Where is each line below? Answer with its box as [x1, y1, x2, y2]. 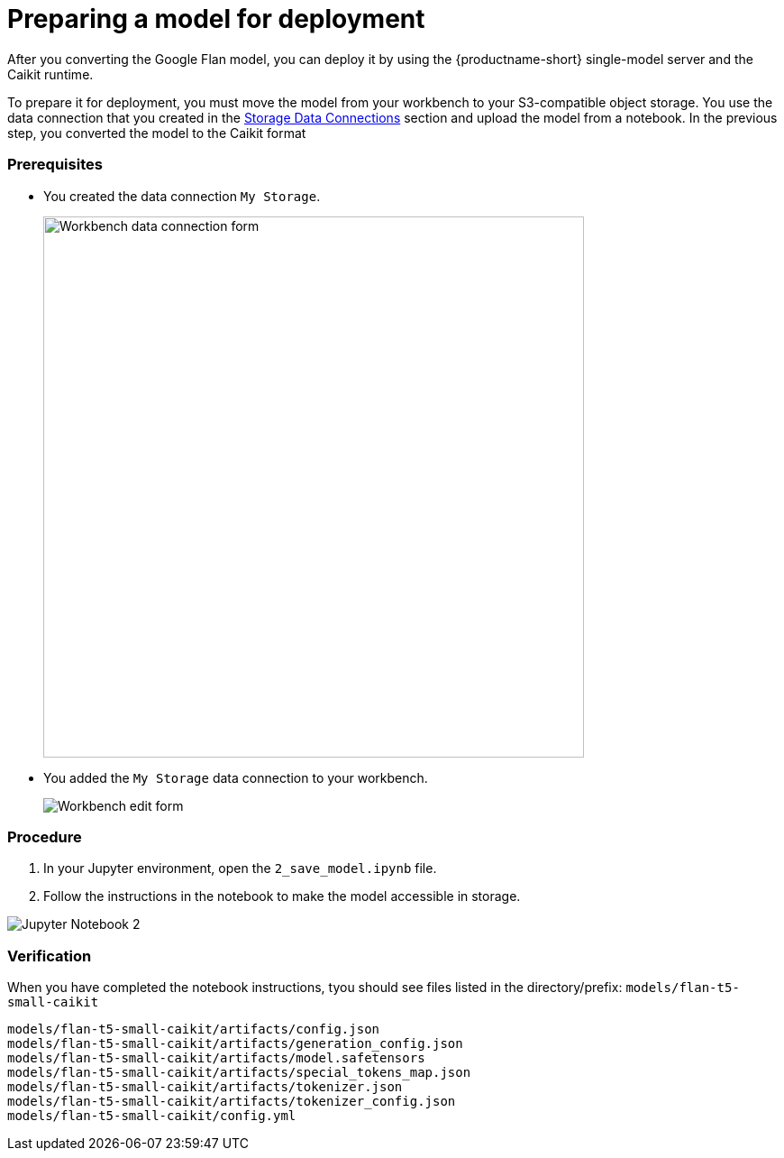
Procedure [7, 827, 82, 846]
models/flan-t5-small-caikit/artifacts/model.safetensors [7, 1051, 425, 1065]
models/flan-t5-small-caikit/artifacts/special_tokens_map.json [7, 1065, 471, 1080]
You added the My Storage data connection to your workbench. [43, 769, 428, 786]
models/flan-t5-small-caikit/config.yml [7, 1108, 296, 1123]
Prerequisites [7, 155, 103, 174]
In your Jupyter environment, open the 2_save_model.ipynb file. [43, 860, 437, 877]
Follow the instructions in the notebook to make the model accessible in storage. [43, 888, 521, 905]
